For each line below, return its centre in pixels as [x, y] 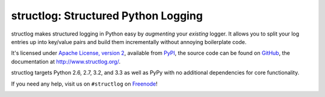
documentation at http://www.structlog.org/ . [66, 61]
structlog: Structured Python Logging [107, 16]
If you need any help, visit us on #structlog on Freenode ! [84, 84]
